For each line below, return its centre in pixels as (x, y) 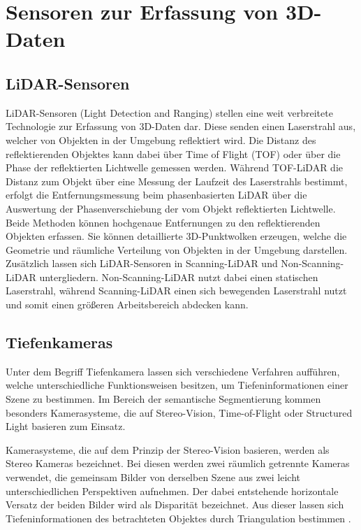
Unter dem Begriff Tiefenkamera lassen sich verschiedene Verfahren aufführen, (173, 371)
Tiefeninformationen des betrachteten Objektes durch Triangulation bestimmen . (178, 518)
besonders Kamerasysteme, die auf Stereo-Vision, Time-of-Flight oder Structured (179, 412)
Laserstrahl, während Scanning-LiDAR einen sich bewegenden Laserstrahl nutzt (176, 291)
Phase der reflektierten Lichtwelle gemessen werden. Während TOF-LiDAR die (174, 167)
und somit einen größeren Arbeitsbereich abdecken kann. (127, 305)
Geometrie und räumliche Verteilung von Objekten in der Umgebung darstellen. (177, 249)
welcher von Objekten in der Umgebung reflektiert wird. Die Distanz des (161, 139)
